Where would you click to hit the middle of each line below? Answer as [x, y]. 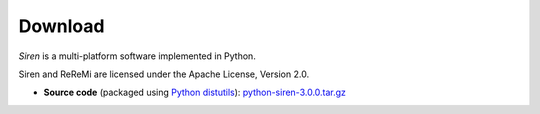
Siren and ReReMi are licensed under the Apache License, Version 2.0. [164, 74]
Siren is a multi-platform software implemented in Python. [137, 56]
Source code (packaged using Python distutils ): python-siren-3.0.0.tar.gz [195, 92]
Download [61, 26]
